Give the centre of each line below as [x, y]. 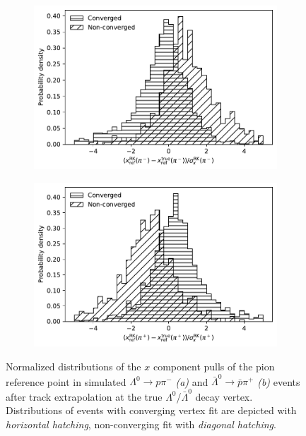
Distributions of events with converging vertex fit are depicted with [151, 410]
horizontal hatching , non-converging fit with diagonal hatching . [141, 424]
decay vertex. [224, 396]
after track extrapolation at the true [84, 396]
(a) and [192, 381]
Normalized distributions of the [73, 366]
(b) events [279, 381]
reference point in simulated [66, 381]
